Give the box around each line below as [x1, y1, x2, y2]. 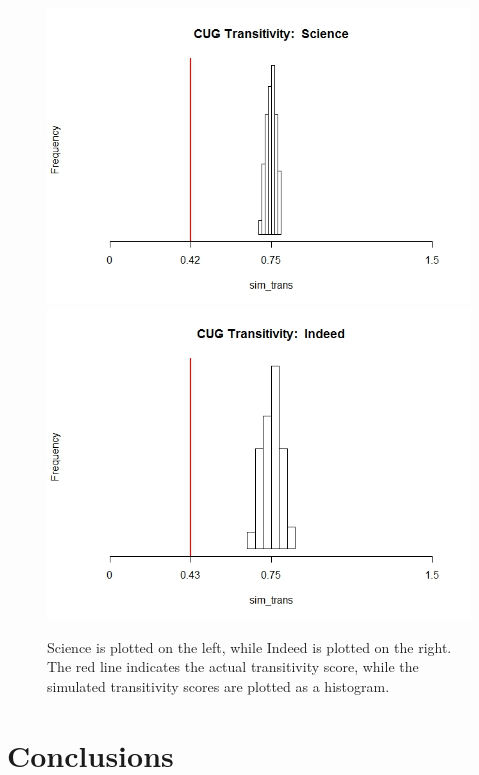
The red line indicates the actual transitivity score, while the [47, 656, 419, 677]
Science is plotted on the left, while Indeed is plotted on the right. [47, 636, 452, 657]
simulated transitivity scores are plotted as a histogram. [47, 675, 390, 696]
